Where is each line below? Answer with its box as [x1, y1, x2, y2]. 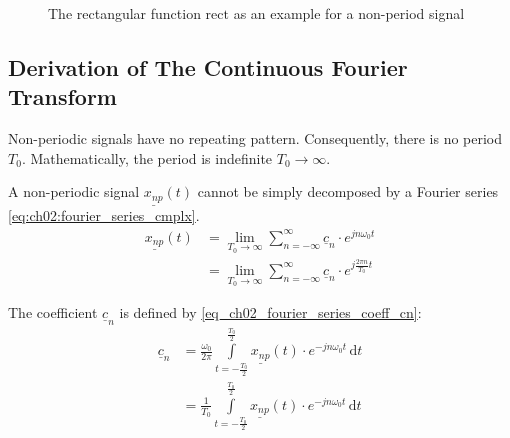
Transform [8, 81, 117, 112]
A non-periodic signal [8, 181, 140, 202]
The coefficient [8, 302, 98, 323]
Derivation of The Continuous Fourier [8, 51, 408, 82]
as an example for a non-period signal [233, 3, 465, 23]
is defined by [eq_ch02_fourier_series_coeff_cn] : [119, 302, 422, 323]
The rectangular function [48, 3, 201, 23]
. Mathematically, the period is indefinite [21, 147, 273, 168]
